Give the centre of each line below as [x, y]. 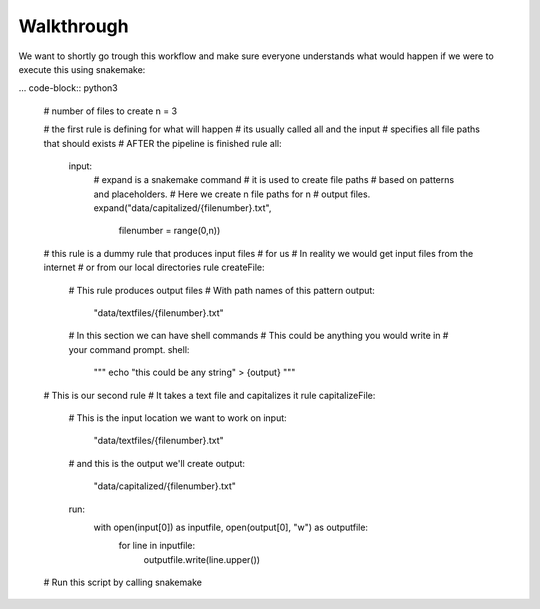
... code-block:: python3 [68, 88]
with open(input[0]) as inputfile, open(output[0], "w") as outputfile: [231, 527]
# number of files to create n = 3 [110, 111]
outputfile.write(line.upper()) [201, 559]
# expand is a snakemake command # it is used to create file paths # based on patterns [274, 180]
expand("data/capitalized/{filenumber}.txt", [182, 208]
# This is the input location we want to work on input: [177, 417]
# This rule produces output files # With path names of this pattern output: [221, 290]
